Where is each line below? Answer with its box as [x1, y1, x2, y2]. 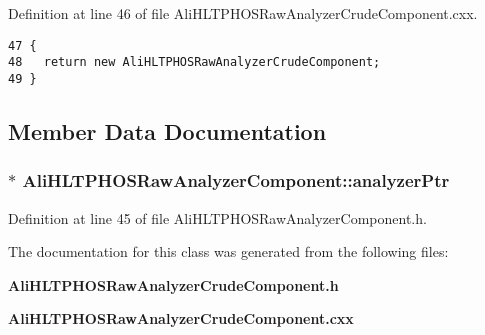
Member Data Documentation [8, 115, 327, 146]
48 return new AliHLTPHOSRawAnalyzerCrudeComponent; [8, 55, 381, 70]
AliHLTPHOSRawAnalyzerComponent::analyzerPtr [22, 168, 450, 193]
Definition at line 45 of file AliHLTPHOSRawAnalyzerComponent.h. [8, 207, 427, 228]
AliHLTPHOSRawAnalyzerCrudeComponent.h [8, 274, 339, 295]
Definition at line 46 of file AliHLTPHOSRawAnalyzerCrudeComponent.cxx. [8, 3, 478, 23]
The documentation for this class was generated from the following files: [8, 241, 449, 262]
